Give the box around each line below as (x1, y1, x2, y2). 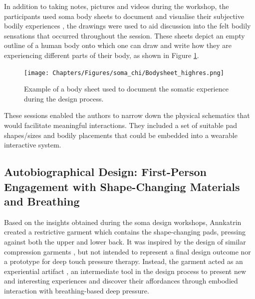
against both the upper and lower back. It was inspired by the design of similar (4, 236, 246, 246)
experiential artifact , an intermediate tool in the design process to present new (4, 265, 247, 276)
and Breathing (4, 193, 80, 208)
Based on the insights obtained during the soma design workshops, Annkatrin (4, 216, 242, 227)
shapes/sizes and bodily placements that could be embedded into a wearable (4, 129, 238, 140)
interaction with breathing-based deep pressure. (4, 285, 149, 295)
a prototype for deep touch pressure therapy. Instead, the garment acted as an (4, 256, 243, 266)
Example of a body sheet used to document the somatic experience (24, 83, 229, 94)
